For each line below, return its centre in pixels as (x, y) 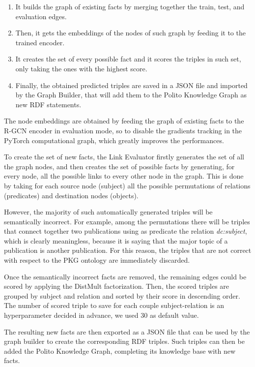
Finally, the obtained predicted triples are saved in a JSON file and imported (131, 85)
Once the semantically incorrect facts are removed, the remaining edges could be (125, 276)
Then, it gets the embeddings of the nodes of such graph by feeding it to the (130, 33)
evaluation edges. (41, 16)
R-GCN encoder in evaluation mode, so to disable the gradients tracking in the (123, 130)
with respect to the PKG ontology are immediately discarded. (97, 260)
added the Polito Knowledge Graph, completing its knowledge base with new (120, 351)
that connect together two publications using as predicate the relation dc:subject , (126, 231)
